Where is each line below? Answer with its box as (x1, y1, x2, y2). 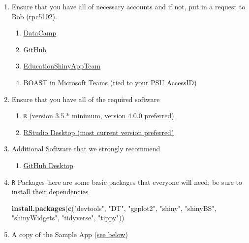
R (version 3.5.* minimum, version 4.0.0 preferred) (23, 110, 174, 121)
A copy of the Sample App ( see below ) (11, 229, 128, 240)
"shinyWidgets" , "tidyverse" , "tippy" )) (11, 212, 124, 223)
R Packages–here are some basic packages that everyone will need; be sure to (11, 176, 243, 187)
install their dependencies (11, 186, 89, 197)
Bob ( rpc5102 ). (11, 11, 57, 21)
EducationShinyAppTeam (23, 61, 101, 71)
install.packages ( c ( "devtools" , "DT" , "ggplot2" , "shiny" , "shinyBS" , (11, 203, 217, 213)
